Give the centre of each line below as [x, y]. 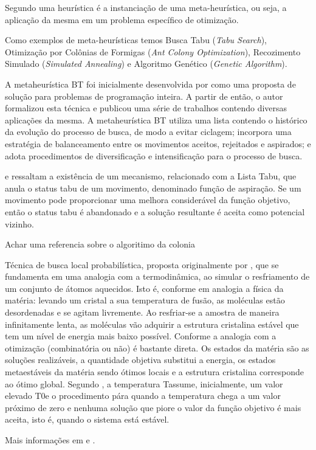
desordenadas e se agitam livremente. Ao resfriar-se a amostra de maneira [142, 312]
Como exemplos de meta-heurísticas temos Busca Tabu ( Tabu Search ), [136, 40]
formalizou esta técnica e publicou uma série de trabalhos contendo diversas [146, 108]
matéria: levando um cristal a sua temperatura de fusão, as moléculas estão [145, 300]
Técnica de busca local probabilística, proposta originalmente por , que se [142, 264]
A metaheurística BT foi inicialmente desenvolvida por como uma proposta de [150, 84]
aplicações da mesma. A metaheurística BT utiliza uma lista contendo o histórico [156, 119]
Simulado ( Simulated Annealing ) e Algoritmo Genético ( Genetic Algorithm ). [146, 64]
